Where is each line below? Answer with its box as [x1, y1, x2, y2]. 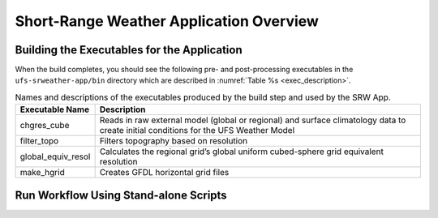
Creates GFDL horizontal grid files [99, 167, 230, 178]
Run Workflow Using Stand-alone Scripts [15, 188, 227, 202]
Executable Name [19, 104, 89, 115]
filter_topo [19, 135, 59, 147]
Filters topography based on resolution [99, 135, 247, 147]
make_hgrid [19, 167, 65, 178]
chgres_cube [19, 120, 70, 131]
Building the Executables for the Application [15, 43, 243, 57]
